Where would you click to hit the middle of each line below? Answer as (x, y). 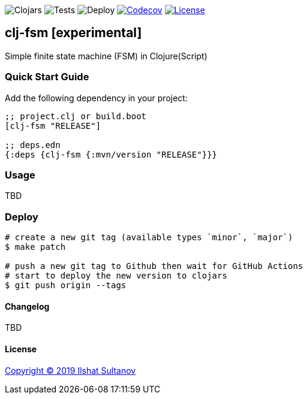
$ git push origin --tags (66, 285)
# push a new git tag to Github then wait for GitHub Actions (154, 266)
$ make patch (35, 247)
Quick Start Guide (47, 77)
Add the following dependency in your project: (96, 98)
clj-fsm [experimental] (73, 33)
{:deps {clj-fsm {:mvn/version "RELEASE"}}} (111, 154)
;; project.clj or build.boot (76, 116)
